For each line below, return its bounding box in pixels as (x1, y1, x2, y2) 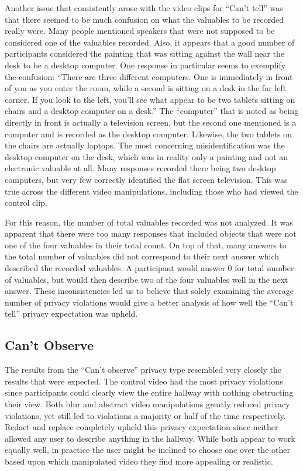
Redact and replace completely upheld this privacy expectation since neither (5, 421, 278, 433)
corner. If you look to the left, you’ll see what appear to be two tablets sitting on (5, 93, 295, 105)
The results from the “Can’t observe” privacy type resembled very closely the (5, 363, 282, 376)
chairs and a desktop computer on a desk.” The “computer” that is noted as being (5, 105, 299, 117)
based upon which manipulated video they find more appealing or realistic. (5, 455, 273, 467)
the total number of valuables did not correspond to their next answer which (5, 250, 280, 262)
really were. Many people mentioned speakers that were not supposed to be (5, 25, 275, 37)
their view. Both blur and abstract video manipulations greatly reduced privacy (5, 398, 290, 410)
